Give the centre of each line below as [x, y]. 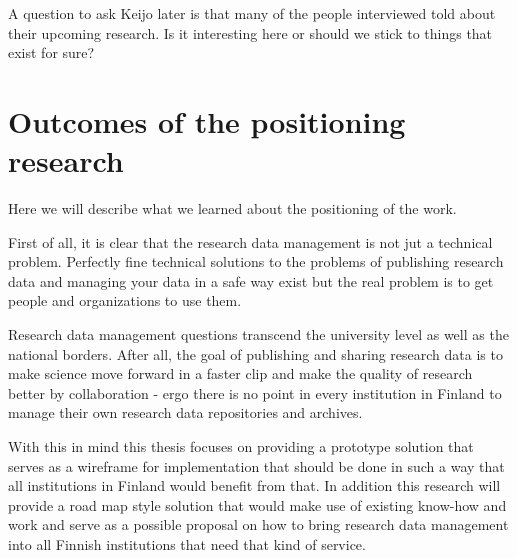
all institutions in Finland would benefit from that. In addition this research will [254, 485]
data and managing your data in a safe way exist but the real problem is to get [251, 280]
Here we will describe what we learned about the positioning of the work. [232, 208]
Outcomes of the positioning [207, 120]
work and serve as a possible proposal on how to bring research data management [258, 524]
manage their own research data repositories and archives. [185, 412]
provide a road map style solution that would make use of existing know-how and [257, 504]
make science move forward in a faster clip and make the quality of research [240, 373]
